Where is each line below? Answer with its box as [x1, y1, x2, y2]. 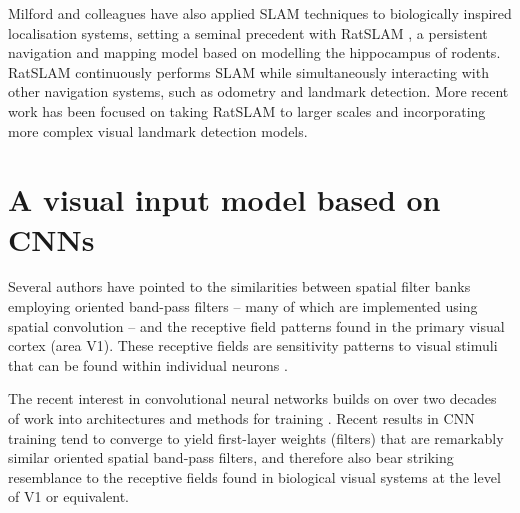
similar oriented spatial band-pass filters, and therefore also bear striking [8, 447, 454, 468]
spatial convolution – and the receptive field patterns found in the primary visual [8, 315, 505, 336]
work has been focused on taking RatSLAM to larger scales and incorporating [8, 100, 486, 121]
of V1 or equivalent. [8, 486, 129, 507]
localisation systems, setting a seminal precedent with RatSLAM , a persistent [8, 22, 488, 43]
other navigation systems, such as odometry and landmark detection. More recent [8, 81, 509, 102]
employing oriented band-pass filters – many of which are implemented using [8, 296, 478, 317]
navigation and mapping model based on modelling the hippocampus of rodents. [8, 42, 501, 63]
